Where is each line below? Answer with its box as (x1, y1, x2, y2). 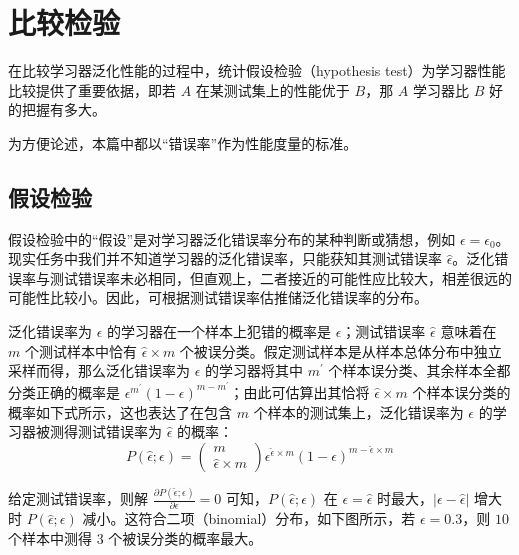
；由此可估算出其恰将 (229, 381, 370, 402)
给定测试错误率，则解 (8, 488, 148, 508)
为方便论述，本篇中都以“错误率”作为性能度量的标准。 (8, 132, 358, 153)
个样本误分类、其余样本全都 (328, 360, 511, 381)
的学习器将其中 (205, 360, 304, 381)
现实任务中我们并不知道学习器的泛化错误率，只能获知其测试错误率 (8, 248, 442, 269)
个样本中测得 (8, 527, 92, 548)
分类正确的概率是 (8, 381, 120, 402)
